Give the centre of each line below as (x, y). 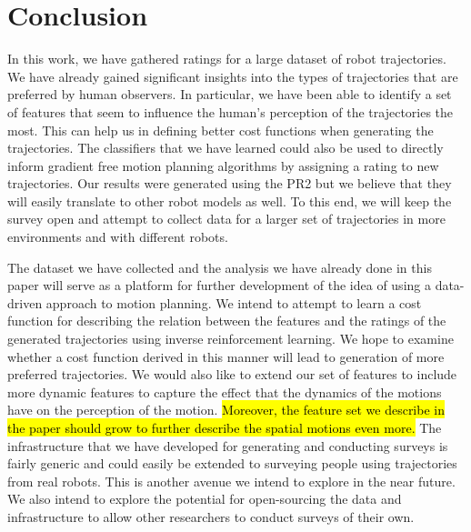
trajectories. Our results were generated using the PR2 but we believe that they (230, 183)
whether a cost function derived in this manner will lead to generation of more (226, 356)
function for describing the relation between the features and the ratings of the (227, 321)
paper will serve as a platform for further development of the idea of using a (219, 285)
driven (25, 302)
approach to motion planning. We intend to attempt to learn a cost (234, 302)
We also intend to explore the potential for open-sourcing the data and (205, 499)
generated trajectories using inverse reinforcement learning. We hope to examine (230, 339)
